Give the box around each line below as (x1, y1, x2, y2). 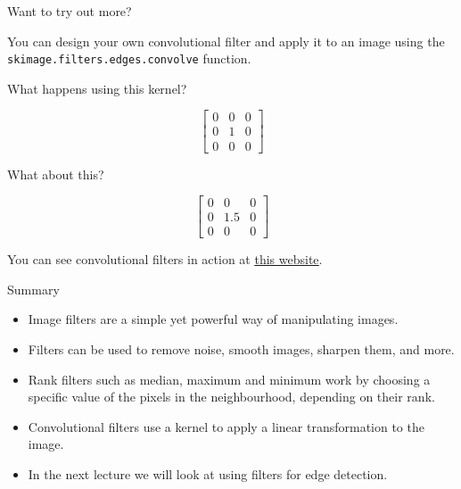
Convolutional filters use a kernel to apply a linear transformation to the (28, 417, 424, 435)
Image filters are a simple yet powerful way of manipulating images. (28, 310, 399, 328)
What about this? (7, 164, 104, 183)
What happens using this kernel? (7, 79, 187, 97)
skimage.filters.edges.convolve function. (7, 49, 251, 68)
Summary (7, 279, 60, 298)
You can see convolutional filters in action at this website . (7, 250, 323, 269)
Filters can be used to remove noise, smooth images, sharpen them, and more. (28, 340, 455, 358)
